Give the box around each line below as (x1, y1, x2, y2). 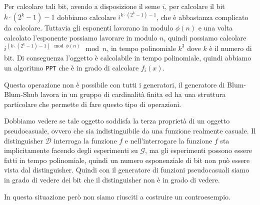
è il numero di (209, 42, 252, 53)
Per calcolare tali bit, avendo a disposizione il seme (4, 1, 160, 11)
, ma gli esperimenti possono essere (145, 145, 252, 155)
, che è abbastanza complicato (156, 11, 248, 22)
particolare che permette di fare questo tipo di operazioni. (4, 98, 181, 109)
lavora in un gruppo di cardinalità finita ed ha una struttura (40, 89, 226, 99)
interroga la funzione (53, 135, 117, 145)
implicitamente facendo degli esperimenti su (4, 145, 138, 155)
